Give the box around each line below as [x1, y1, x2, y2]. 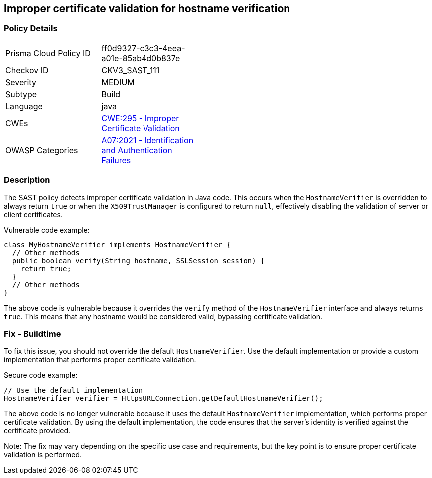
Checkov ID [5, 65, 49, 75]
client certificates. [4, 210, 63, 219]
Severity [5, 77, 36, 87]
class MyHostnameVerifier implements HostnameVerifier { [4, 240, 231, 249]
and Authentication [101, 145, 172, 155]
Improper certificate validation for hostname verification [4, 2, 290, 15]
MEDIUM [101, 77, 135, 87]
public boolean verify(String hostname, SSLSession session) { [12, 256, 265, 265]
